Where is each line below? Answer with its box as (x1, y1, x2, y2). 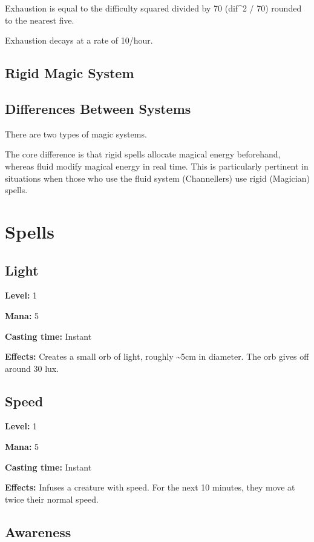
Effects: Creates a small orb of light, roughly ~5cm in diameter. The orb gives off (5, 350, 309, 363)
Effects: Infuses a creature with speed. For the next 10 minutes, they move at (5, 481, 295, 494)
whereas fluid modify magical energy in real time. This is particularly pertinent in (5, 159, 309, 172)
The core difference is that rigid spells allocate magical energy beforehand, (5, 148, 281, 160)
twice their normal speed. (5, 492, 99, 505)
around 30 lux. (5, 362, 59, 374)
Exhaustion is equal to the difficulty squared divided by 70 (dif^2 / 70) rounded (5, 2, 302, 14)
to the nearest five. (5, 13, 74, 26)
